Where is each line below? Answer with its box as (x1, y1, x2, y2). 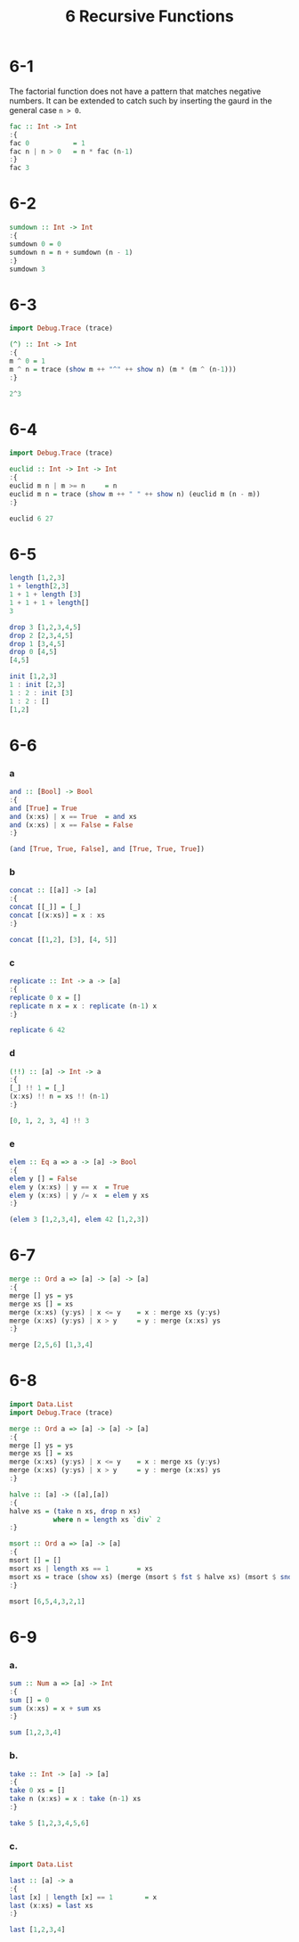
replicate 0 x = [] (9, 993, 82, 1002)
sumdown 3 (9, 265, 46, 274)
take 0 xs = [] (9, 1786, 66, 1795)
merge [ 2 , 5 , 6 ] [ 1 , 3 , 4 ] (9, 1340, 93, 1349)
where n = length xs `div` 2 (53, 1515, 162, 1524)
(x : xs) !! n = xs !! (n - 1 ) (9, 1092, 109, 1102)
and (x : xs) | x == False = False (9, 820, 133, 830)
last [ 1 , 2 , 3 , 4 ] (9, 1925, 66, 1935)
